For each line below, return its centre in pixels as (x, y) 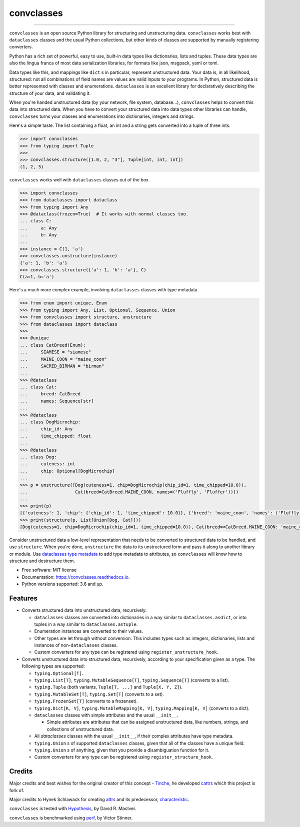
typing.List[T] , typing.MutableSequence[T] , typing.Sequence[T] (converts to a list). (132, 680)
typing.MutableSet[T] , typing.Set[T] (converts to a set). (99, 694)
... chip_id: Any (46, 429)
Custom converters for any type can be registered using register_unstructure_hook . (126, 652)
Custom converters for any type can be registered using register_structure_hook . (123, 757)
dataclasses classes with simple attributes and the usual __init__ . (106, 715)
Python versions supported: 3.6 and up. (62, 584)
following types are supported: (53, 666)
